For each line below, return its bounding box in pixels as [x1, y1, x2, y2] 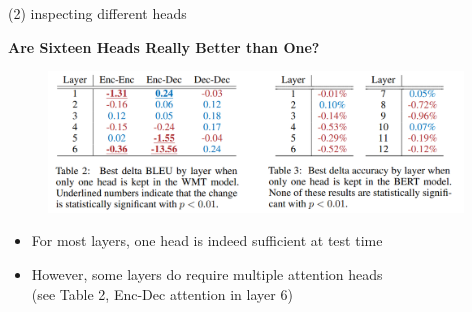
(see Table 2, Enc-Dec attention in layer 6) [31, 283, 293, 304]
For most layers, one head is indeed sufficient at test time [31, 230, 383, 251]
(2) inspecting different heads [8, 3, 187, 23]
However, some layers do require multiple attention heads [31, 264, 383, 285]
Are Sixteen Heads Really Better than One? [8, 36, 320, 57]
